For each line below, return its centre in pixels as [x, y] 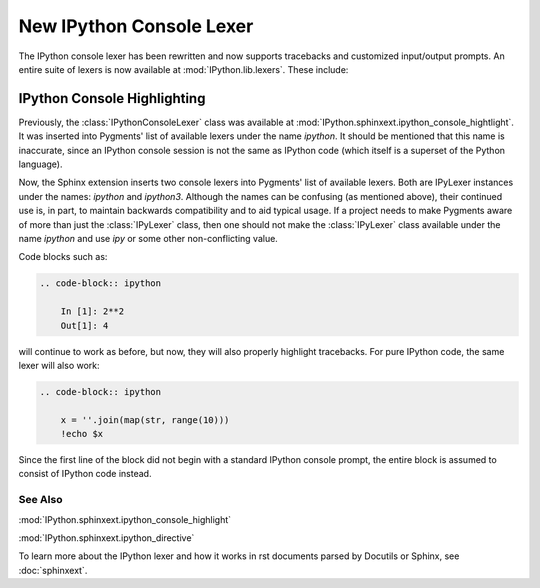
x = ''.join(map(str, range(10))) [145, 419]
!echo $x [82, 434]
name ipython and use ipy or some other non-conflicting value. [148, 238]
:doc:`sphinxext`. [53, 570]
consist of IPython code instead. [85, 474]
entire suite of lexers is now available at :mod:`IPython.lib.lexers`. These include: [183, 69]
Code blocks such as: [63, 257]
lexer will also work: [59, 365]
